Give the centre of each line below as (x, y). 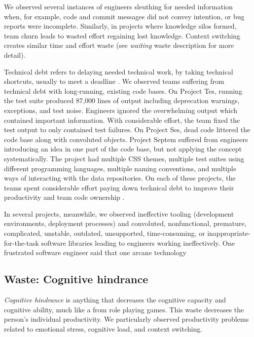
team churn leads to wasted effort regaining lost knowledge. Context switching (122, 35)
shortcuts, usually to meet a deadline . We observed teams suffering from (114, 81)
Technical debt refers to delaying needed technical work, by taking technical (119, 71)
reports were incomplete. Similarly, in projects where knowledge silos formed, (120, 26)
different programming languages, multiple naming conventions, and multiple (120, 168)
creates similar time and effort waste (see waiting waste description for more (119, 45)
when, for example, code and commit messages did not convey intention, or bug (124, 16)
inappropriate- (229, 233)
